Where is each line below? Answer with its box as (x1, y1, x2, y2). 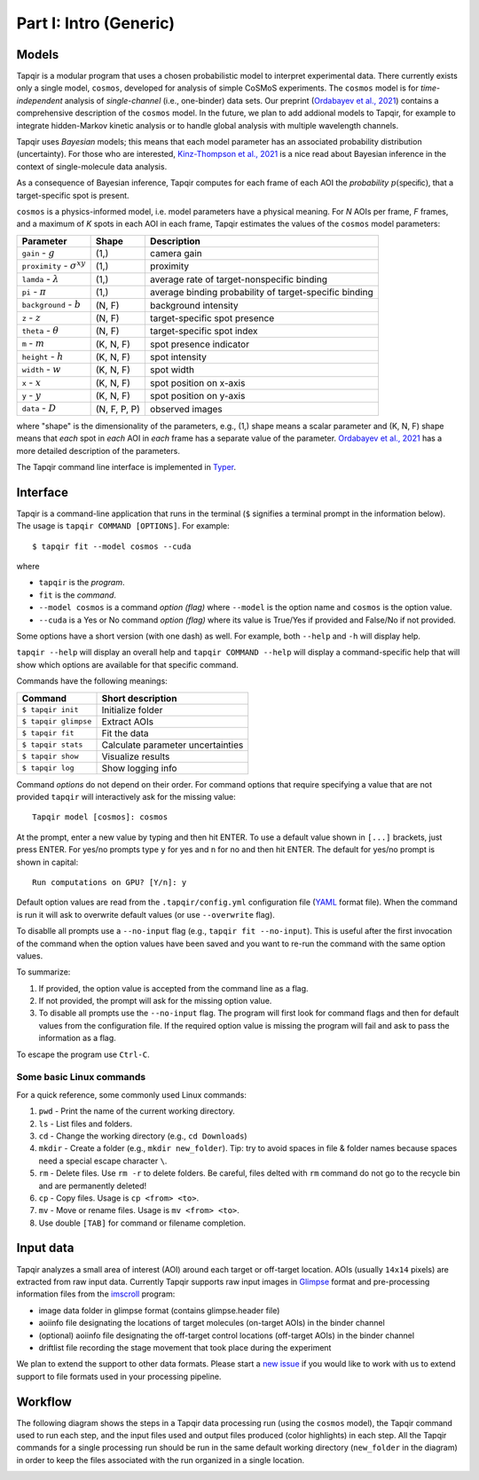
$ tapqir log (21, 763, 75, 773)
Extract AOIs (101, 715, 154, 727)
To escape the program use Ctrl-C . (16, 1049, 150, 1060)
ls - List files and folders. (38, 1118, 133, 1129)
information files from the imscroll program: (16, 1288, 176, 1299)
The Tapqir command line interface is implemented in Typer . (16, 462, 237, 472)
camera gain (149, 247, 203, 259)
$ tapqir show (21, 752, 79, 762)
